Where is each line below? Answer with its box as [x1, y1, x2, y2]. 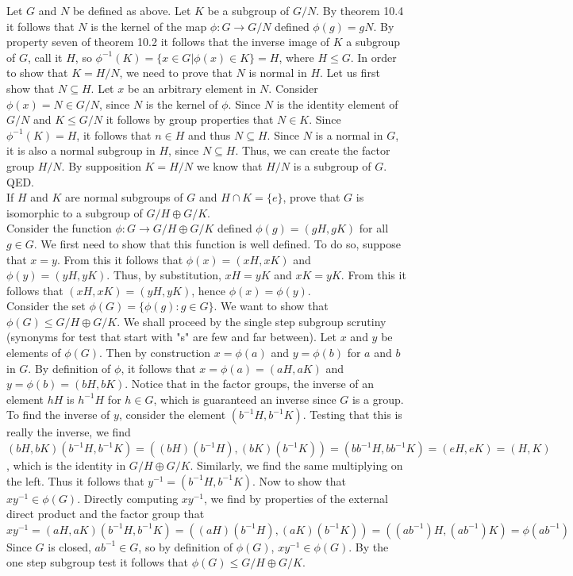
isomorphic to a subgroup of [6, 204, 143, 221]
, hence [191, 282, 225, 298]
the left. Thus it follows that [6, 472, 144, 489]
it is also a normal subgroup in [6, 142, 156, 159]
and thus [187, 126, 231, 143]
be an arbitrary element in [127, 79, 256, 96]
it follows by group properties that [106, 111, 274, 128]
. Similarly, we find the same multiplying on [190, 457, 403, 474]
